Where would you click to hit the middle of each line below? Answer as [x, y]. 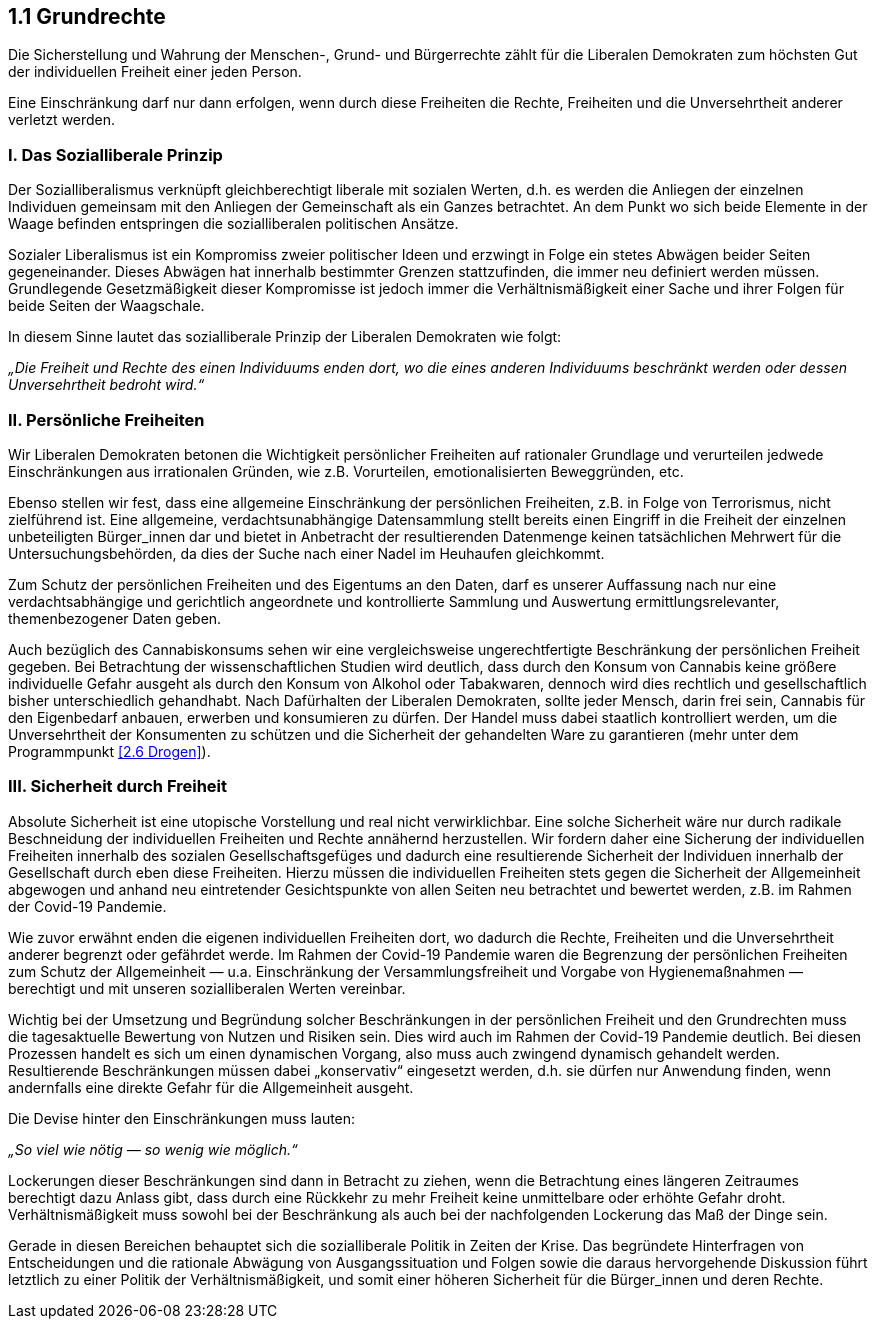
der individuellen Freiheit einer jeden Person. [155, 72]
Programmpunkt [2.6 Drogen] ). [109, 751]
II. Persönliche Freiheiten [106, 419]
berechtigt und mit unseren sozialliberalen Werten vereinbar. [207, 988]
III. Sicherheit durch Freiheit [117, 786]
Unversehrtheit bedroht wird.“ [106, 385]
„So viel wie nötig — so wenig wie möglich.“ [153, 1149]
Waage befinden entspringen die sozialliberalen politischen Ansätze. [233, 224]
